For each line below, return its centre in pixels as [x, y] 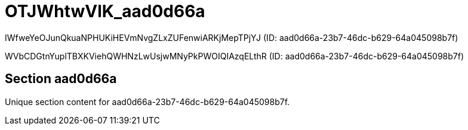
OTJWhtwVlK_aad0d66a [105, 11]
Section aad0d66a [61, 79]
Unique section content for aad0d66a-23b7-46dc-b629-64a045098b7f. [147, 102]
